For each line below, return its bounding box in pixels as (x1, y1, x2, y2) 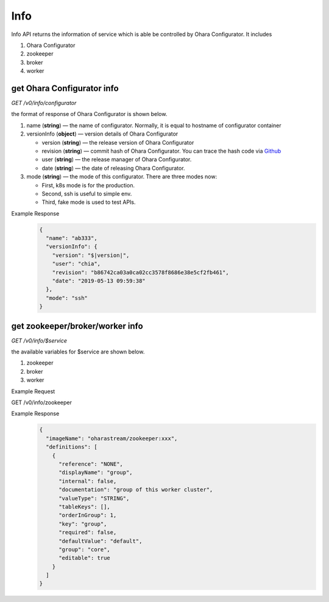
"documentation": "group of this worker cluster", (58, 486, 213, 493)
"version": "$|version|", (52, 252, 130, 259)
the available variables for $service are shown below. (11, 348, 145, 355)
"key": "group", (58, 520, 107, 528)
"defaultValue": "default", (58, 537, 143, 545)
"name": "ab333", (46, 235, 97, 242)
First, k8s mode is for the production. (41, 181, 135, 189)
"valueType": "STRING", (58, 495, 130, 502)
